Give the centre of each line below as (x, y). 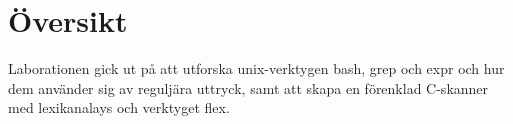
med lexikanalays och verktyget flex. (119, 107)
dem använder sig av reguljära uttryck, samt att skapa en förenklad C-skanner (248, 87)
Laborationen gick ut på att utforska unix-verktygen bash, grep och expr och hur (256, 68)
